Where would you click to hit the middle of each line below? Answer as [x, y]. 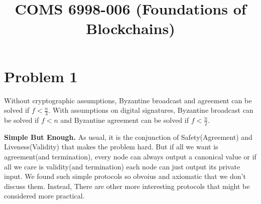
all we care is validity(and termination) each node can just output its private [122, 166]
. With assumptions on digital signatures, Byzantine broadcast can [151, 110]
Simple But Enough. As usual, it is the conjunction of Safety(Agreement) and [128, 137]
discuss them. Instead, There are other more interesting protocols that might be [127, 186]
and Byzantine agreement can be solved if [124, 120]
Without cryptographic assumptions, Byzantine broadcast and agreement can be [128, 100]
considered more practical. [44, 196]
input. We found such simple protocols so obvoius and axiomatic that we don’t [125, 176]
